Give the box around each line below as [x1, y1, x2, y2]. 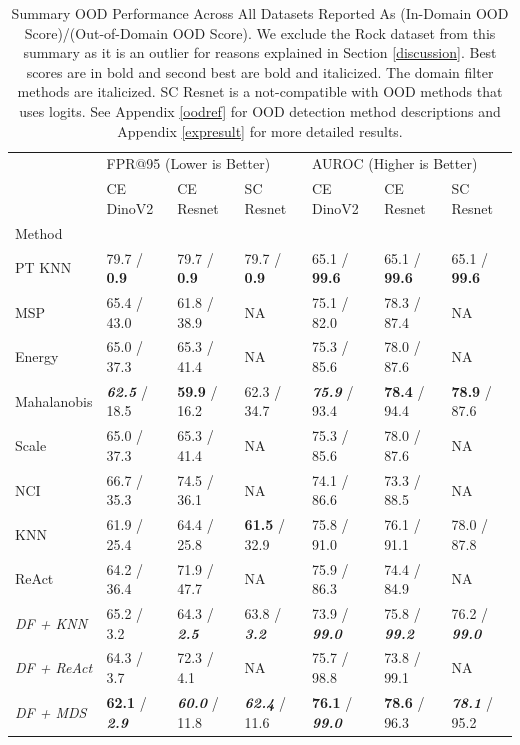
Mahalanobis [15, 390, 93, 411]
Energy [15, 346, 59, 367]
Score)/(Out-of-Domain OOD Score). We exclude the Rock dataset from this [24, 22, 496, 43]
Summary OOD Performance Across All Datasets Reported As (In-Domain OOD [11, 3, 509, 23]
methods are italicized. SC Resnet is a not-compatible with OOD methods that [17, 81, 503, 102]
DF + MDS [15, 701, 87, 722]
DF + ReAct [15, 657, 93, 678]
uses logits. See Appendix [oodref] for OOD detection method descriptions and [19, 100, 501, 121]
